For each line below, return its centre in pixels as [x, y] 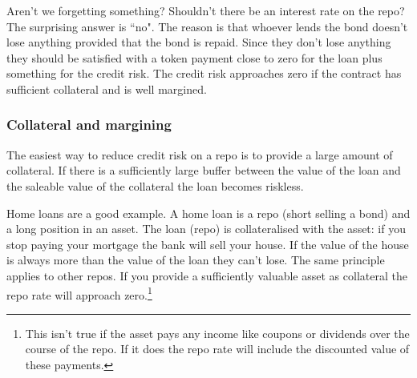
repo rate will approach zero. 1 [79, 293]
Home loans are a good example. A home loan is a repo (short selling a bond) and [208, 213]
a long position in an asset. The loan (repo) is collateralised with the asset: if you [206, 229]
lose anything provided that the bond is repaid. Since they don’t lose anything [199, 42]
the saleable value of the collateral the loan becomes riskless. [155, 185]
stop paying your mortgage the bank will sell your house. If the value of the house [208, 244]
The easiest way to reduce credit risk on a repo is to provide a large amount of [200, 154]
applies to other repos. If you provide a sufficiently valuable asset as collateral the [207, 275]
